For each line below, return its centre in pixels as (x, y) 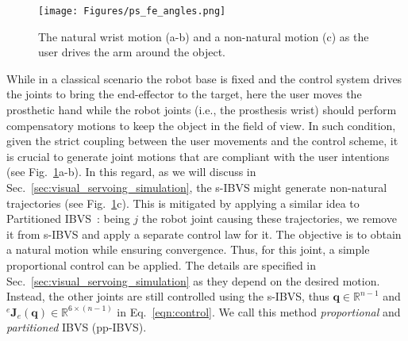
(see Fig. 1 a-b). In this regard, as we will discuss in (131, 172)
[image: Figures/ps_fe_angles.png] (132, 11)
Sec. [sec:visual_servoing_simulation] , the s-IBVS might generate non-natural (197, 187)
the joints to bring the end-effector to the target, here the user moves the (184, 94)
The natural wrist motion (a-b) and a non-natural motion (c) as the (204, 36)
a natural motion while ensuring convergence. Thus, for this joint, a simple (188, 249)
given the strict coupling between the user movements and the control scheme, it (202, 141)
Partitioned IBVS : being (68, 218)
